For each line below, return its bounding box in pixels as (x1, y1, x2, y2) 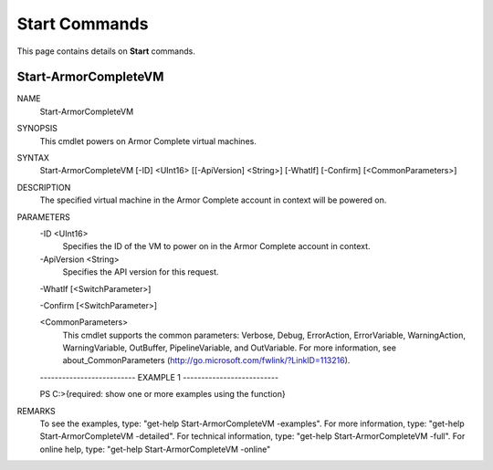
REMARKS (16, 405, 56, 416)
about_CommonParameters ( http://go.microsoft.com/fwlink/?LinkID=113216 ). (62, 355, 351, 366)
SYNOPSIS (16, 123, 58, 134)
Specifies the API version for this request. (62, 266, 219, 277)
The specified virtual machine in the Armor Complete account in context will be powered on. (39, 194, 387, 205)
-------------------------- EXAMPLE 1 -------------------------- (39, 371, 278, 382)
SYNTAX (16, 152, 50, 163)
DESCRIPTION (16, 182, 71, 193)
